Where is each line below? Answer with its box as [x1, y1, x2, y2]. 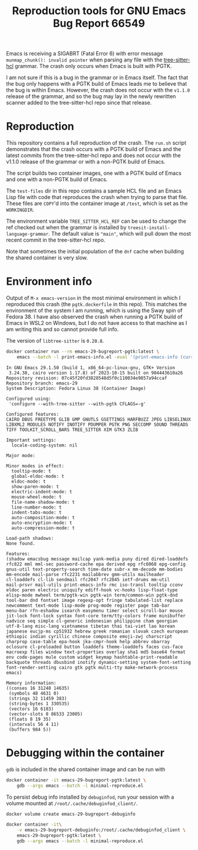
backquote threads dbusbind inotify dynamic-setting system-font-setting [6, 659, 192, 665]
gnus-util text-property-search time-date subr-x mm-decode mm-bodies [6, 566, 183, 572]
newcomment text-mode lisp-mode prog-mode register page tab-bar [6, 603, 170, 608]
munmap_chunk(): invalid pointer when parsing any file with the [6, 56, 163, 63]
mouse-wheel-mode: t [11, 494, 62, 500]
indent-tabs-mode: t [11, 509, 62, 515]
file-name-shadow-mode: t [11, 499, 75, 505]
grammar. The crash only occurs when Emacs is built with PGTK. [14, 63, 172, 70]
